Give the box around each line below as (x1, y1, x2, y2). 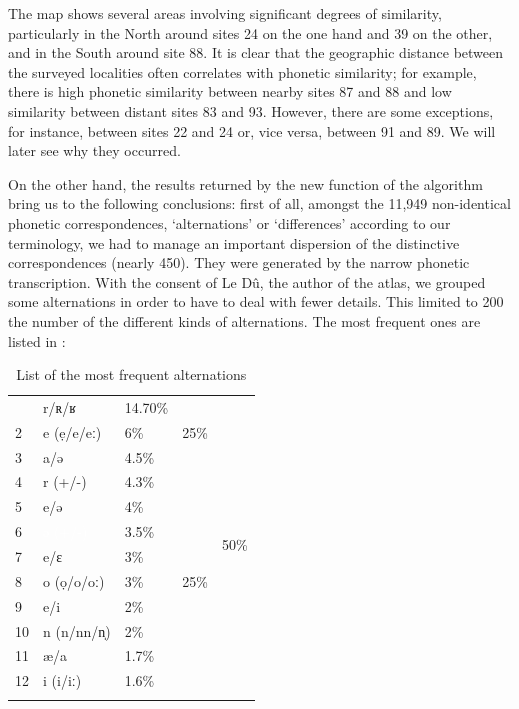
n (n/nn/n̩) (43, 620, 111, 641)
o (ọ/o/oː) (43, 570, 105, 591)
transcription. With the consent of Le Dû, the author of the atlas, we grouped (8, 271, 486, 292)
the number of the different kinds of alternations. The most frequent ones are (8, 310, 481, 331)
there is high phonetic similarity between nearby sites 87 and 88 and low (8, 81, 452, 102)
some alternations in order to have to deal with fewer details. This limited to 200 (8, 291, 504, 312)
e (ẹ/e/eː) (43, 421, 102, 442)
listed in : (8, 330, 66, 351)
